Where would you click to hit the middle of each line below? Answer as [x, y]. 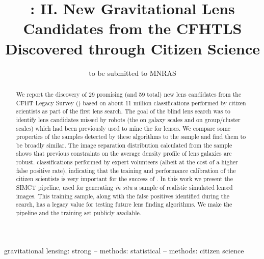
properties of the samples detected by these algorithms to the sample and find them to [131, 137]
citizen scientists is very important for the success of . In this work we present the [124, 179]
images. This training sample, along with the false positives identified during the [123, 196]
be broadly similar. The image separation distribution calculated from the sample [124, 145]
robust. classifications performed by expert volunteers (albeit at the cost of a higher [127, 162]
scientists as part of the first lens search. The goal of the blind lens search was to [123, 111]
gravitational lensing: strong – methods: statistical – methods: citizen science [124, 250]
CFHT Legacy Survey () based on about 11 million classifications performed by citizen [131, 103]
